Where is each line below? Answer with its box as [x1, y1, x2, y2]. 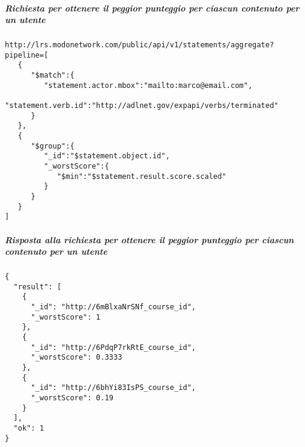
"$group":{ [30, 141, 75, 150]
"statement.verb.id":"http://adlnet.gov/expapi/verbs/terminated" [5, 101, 279, 110]
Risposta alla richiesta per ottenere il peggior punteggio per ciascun [5, 233, 294, 246]
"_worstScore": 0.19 [30, 394, 113, 402]
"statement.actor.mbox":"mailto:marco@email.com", [44, 81, 253, 90]
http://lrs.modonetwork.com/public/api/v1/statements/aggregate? [5, 41, 274, 50]
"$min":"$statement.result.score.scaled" [56, 172, 227, 181]
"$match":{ [30, 71, 75, 80]
